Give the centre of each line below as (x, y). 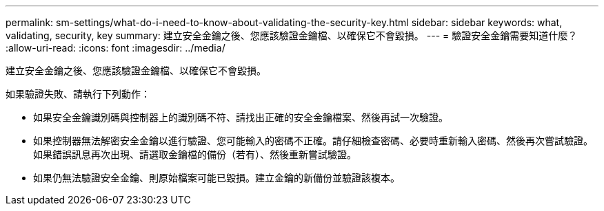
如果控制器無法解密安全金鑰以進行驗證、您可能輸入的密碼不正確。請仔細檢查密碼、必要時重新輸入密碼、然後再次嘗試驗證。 (313, 141)
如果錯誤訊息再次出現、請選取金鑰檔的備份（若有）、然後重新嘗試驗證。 (195, 154)
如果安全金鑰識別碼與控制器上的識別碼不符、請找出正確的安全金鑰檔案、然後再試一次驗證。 (241, 117)
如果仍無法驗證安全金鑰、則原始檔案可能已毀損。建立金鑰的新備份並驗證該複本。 (217, 178)
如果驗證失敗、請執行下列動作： (78, 94)
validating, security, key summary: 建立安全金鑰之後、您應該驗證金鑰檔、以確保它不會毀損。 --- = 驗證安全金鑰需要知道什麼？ (292, 35)
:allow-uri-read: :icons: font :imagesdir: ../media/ (115, 48)
